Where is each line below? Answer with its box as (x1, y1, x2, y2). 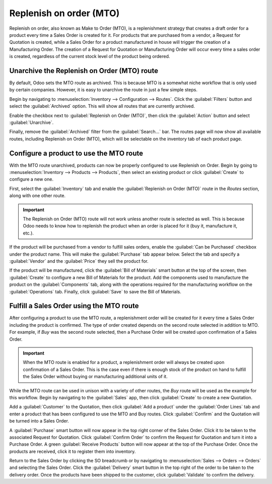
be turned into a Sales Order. (9, 418, 69, 424)
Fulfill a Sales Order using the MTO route (9, 301, 139, 310)
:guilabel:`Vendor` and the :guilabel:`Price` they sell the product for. (9, 258, 149, 264)
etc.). (23, 230, 34, 236)
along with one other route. (9, 193, 65, 199)
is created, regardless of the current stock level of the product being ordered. (9, 53, 170, 59)
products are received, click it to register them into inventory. (9, 448, 136, 454)
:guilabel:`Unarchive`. (9, 119, 54, 126)
